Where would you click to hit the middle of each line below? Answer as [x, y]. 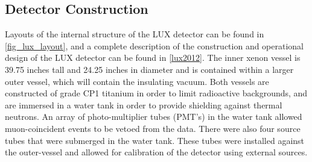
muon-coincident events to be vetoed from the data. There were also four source [153, 128]
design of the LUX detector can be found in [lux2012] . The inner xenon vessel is [153, 58]
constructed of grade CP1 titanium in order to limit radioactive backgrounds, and [156, 93]
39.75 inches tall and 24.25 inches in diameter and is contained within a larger [149, 69]
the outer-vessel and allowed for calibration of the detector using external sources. [156, 152]
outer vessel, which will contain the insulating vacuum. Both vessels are [137, 81]
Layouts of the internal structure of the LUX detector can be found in [135, 34]
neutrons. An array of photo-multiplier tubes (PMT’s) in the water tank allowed [154, 117]
